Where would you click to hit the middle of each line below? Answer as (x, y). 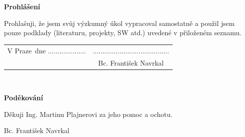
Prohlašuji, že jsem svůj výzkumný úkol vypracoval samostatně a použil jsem (119, 23)
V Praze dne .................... (47, 50)
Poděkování (23, 98)
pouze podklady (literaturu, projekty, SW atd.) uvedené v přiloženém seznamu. (123, 33)
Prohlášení (22, 7)
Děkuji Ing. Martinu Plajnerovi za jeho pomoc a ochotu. (88, 114)
